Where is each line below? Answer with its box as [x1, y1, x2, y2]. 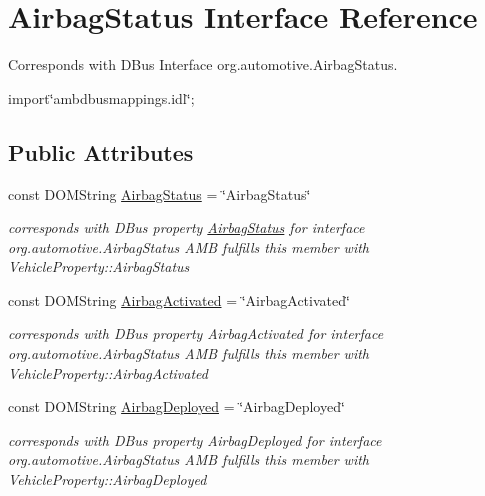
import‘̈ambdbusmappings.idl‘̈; [8, 87, 195, 108]
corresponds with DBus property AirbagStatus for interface [8, 217, 365, 238]
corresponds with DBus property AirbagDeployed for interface [8, 429, 382, 450]
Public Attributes [8, 136, 194, 167]
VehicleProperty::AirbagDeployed [8, 469, 207, 490]
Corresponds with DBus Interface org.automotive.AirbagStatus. [8, 54, 398, 75]
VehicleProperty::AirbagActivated [8, 362, 208, 383]
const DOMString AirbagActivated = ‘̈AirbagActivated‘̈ [8, 289, 350, 310]
